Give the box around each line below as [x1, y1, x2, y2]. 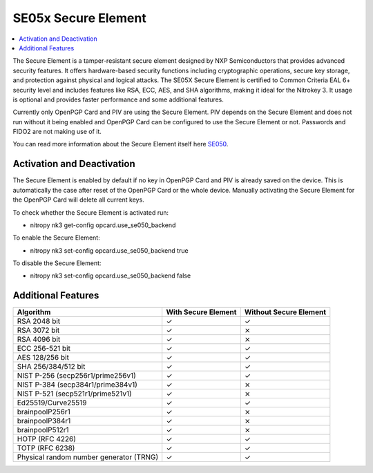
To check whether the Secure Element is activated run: [12, 208, 169, 217]
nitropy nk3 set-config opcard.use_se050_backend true [30, 246, 189, 255]
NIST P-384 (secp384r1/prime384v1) [17, 380, 137, 389]
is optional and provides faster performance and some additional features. [12, 95, 224, 104]
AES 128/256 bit [17, 353, 69, 363]
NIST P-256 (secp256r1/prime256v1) [17, 371, 136, 380]
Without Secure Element [244, 307, 326, 317]
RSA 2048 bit [17, 316, 61, 326]
